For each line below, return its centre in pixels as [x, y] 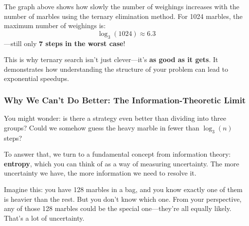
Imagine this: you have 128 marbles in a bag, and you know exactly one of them [123, 189]
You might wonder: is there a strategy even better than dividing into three [115, 118]
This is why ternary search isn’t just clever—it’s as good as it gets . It [111, 59]
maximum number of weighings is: [55, 25]
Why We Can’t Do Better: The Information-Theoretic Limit [125, 100]
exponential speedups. [36, 78]
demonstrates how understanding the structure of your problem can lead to [116, 69]
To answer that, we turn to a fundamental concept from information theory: [117, 154]
